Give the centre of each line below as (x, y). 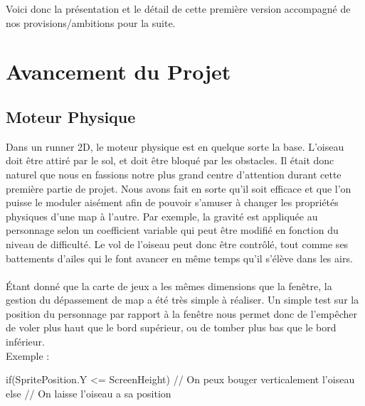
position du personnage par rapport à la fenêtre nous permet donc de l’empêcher (182, 313)
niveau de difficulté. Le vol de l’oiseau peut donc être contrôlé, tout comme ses (177, 244)
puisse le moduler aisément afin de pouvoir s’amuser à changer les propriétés (172, 202)
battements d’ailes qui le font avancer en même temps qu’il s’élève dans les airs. (179, 258)
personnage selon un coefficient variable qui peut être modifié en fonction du (172, 230)
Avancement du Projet (118, 71)
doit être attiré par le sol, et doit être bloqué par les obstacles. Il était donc (170, 160)
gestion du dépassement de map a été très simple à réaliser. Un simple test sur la (182, 300)
